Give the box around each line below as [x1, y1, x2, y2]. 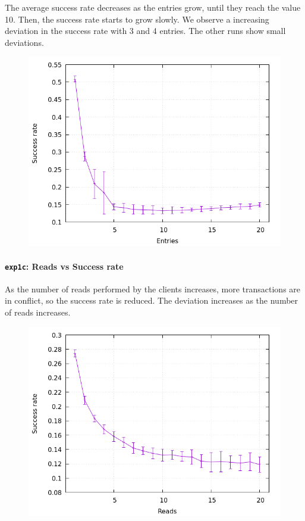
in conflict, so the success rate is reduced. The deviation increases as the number [5, 294, 298, 307]
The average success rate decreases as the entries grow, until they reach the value [5, 1, 301, 13]
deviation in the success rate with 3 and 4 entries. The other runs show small [5, 24, 286, 37]
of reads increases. [5, 306, 71, 319]
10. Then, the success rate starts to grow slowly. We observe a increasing [5, 13, 269, 25]
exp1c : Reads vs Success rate [5, 260, 124, 272]
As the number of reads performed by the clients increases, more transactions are [5, 282, 301, 295]
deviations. [5, 36, 44, 48]
